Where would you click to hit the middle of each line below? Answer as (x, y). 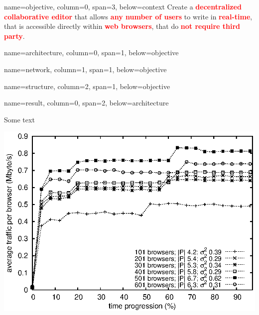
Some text (19, 119)
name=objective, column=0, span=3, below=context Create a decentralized (123, 6)
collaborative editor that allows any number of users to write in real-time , (128, 16)
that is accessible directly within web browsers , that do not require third (122, 26)
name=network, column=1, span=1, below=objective (85, 69)
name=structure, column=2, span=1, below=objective (87, 86)
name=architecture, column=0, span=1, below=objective (91, 52)
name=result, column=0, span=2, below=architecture (86, 103)
